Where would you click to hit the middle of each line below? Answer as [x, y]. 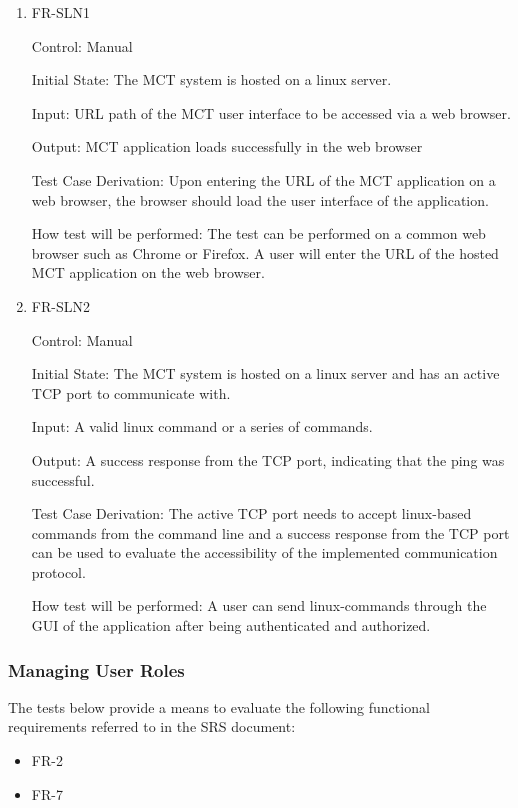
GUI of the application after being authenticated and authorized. [231, 625]
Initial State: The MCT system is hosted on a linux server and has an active [265, 373]
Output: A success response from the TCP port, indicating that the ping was [268, 459]
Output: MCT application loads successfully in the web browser [227, 146]
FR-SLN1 [60, 12]
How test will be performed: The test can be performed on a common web [258, 233]
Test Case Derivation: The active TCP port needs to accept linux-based [251, 513]
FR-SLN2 [60, 305]
